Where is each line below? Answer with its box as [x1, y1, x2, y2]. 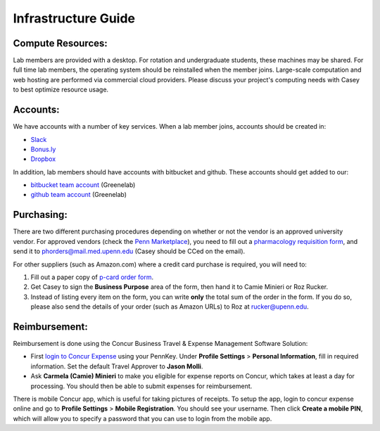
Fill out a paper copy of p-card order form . [30, 273, 154, 281]
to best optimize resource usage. [13, 85, 109, 94]
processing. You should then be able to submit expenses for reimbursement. [30, 382, 253, 390]
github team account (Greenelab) [30, 191, 127, 199]
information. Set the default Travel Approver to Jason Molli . [30, 362, 203, 371]
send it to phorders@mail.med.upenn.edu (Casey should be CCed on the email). [13, 247, 246, 256]
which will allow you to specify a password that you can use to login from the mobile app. [13, 414, 272, 423]
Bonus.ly [30, 145, 56, 153]
